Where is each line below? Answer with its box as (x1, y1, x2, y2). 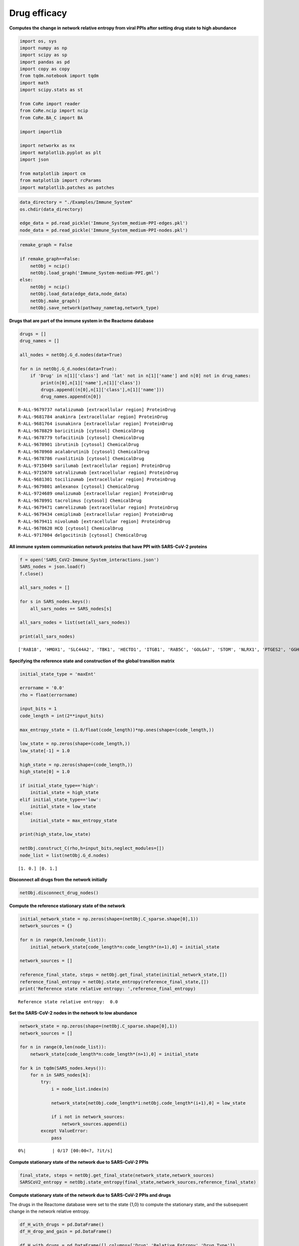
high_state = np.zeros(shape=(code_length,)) (19, 762, 133, 768)
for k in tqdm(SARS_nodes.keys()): (19, 1065, 107, 1071)
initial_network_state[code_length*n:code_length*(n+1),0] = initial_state (30, 944, 220, 949)
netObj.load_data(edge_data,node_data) (30, 291, 128, 297)
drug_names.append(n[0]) (40, 394, 102, 400)
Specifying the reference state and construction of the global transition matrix (9, 658, 175, 664)
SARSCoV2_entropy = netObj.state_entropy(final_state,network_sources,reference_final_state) (19, 1179, 257, 1185)
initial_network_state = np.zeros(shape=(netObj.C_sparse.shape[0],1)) (19, 916, 199, 922)
